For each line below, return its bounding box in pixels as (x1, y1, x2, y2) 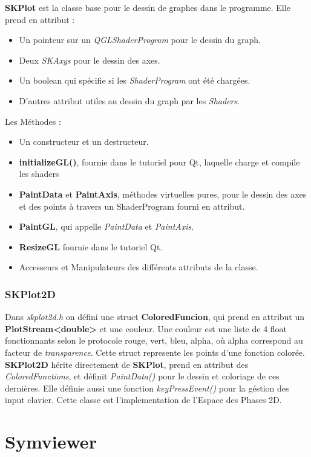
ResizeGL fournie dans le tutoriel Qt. (19, 240, 163, 253)
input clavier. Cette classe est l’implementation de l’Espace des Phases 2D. (5, 393, 282, 406)
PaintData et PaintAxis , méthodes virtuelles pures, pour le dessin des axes (19, 187, 307, 200)
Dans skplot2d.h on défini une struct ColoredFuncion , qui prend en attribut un (5, 310, 305, 323)
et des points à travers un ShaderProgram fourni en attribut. (19, 199, 245, 212)
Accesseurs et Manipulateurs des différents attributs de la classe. (19, 261, 258, 273)
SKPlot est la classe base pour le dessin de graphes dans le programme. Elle (5, 1, 290, 13)
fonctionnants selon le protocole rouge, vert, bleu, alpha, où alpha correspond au (5, 334, 303, 347)
